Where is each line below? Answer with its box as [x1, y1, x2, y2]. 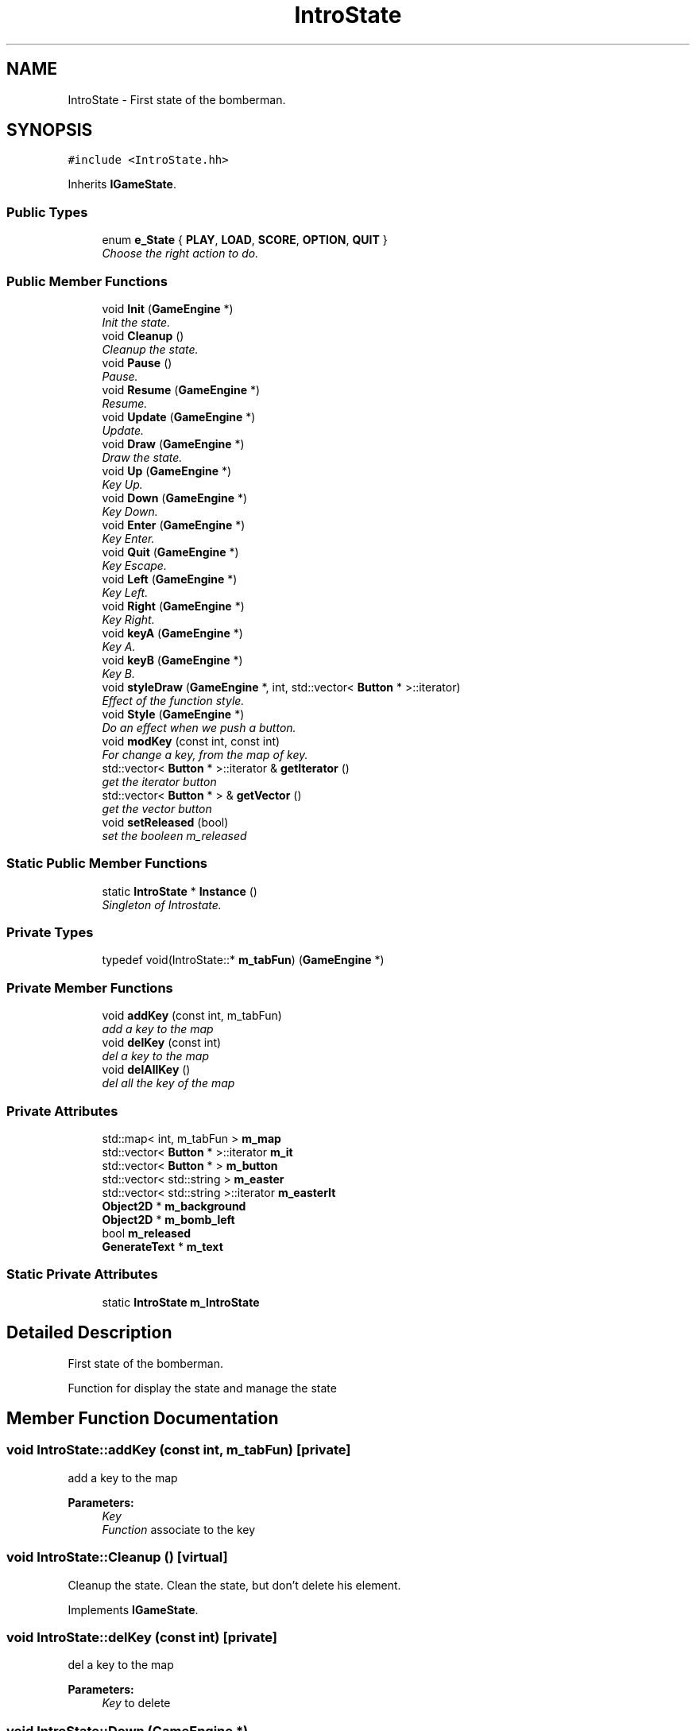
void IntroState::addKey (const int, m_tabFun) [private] [6, 1442, 351, 1458]
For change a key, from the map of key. [102, 747, 308, 761]
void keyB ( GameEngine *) [102, 653, 243, 667]
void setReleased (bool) [102, 815, 229, 829]
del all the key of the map [102, 1076, 235, 1090]
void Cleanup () [102, 328, 184, 343]
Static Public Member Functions [6, 855, 208, 872]
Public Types [6, 203, 88, 220]
